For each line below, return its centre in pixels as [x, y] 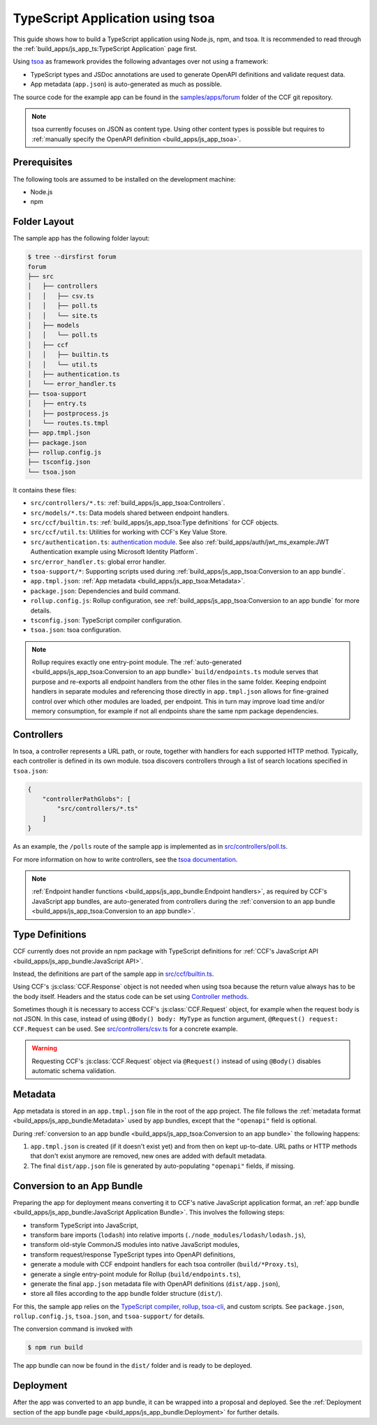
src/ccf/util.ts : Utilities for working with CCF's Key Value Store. [129, 532]
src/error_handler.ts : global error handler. [98, 562]
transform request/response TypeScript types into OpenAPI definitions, [133, 1255]
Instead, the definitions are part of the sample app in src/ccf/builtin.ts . [113, 974]
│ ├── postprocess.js [68, 413]
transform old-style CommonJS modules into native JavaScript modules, [135, 1245]
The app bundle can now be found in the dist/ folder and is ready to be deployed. [133, 1366]
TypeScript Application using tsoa [114, 18]
